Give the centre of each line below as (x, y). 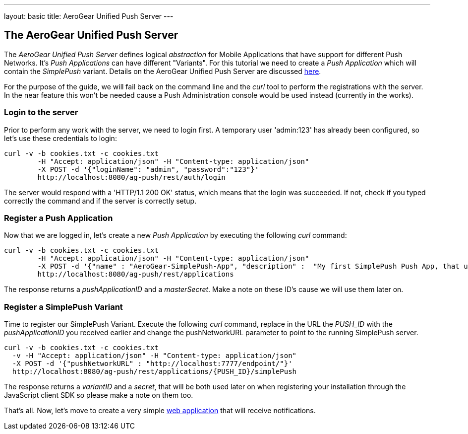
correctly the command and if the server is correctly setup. (100, 201)
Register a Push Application (58, 218)
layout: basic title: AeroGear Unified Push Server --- (89, 16)
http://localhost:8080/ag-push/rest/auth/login (131, 177)
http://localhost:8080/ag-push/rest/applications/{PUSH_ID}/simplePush (154, 372)
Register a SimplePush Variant (63, 307)
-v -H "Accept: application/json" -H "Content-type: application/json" (154, 356)
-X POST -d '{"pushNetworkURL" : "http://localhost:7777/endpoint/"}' (152, 364)
